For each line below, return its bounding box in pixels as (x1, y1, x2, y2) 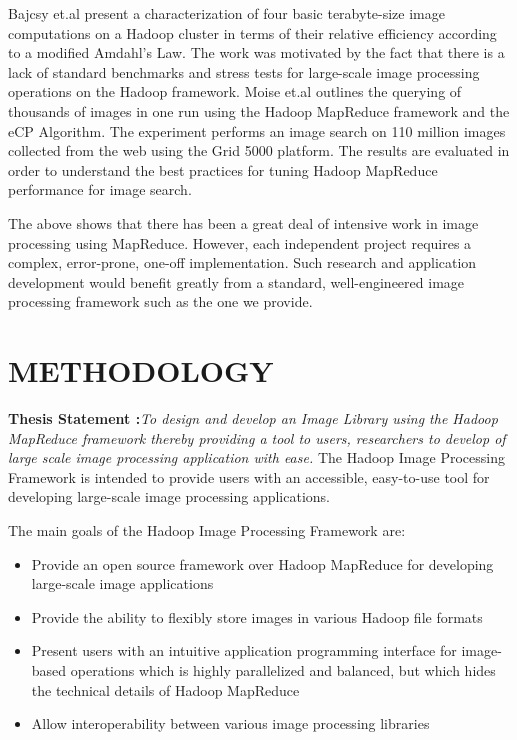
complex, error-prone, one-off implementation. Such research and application (8, 252, 477, 273)
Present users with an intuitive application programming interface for (31, 640, 457, 661)
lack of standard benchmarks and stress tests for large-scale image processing (8, 61, 480, 82)
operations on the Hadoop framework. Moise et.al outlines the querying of (8, 81, 462, 102)
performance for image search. (8, 179, 192, 200)
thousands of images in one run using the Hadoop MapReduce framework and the (8, 100, 510, 121)
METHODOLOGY (8, 350, 274, 391)
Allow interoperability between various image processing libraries (31, 713, 430, 734)
